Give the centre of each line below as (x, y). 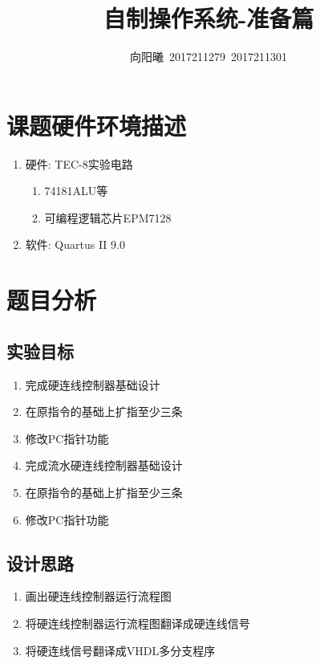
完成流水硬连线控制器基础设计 (104, 465)
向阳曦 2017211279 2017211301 (209, 57)
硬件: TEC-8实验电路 (79, 163)
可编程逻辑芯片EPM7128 (108, 217)
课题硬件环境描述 (97, 125)
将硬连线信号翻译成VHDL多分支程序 (120, 650)
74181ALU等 (76, 191)
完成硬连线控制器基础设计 (93, 384)
